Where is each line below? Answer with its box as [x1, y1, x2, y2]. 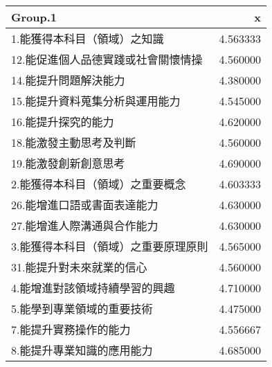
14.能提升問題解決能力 [11, 72, 125, 88]
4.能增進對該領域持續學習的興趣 [11, 280, 175, 296]
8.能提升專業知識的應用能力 [11, 342, 153, 358]
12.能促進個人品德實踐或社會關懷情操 [11, 51, 203, 67]
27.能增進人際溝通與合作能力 [11, 217, 158, 233]
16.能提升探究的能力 [11, 114, 114, 129]
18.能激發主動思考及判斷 [11, 134, 136, 150]
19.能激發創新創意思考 [11, 155, 125, 171]
